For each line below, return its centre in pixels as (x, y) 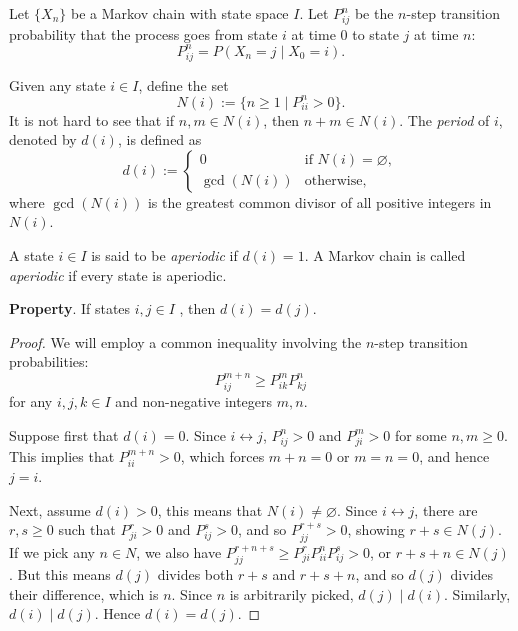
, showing (376, 529)
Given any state (57, 84)
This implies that (62, 455)
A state (31, 255)
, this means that (210, 509)
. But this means (60, 574)
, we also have (179, 551)
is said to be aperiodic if (164, 255)
